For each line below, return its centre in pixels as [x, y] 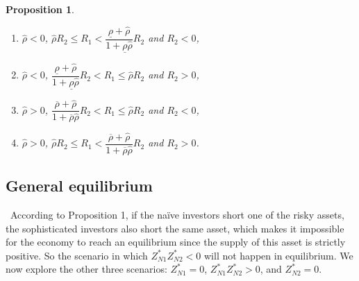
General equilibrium [79, 186]
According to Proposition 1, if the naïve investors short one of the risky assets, [177, 214]
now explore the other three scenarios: [86, 269]
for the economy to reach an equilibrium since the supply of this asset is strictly [176, 242]
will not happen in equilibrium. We [278, 255]
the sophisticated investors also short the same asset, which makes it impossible [175, 228]
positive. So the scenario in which [77, 255]
